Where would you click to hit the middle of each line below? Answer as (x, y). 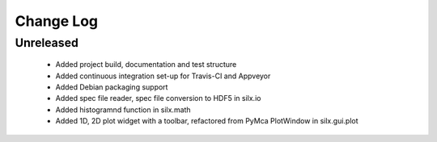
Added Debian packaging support (112, 87)
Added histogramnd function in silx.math (123, 110)
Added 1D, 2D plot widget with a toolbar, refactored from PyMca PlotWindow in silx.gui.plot (207, 121)
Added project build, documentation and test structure (146, 65)
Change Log (57, 21)
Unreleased (47, 43)
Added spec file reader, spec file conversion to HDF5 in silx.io (158, 98)
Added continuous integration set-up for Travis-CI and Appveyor (163, 76)
